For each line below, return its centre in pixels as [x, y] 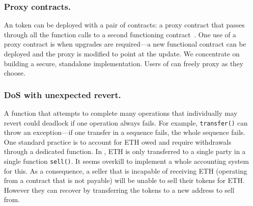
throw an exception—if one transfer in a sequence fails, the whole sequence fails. [125, 132]
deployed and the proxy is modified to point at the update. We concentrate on [122, 53]
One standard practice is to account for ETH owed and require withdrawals [118, 142]
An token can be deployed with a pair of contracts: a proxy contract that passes [125, 25]
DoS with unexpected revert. [63, 94]
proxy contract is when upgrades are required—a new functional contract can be [125, 44]
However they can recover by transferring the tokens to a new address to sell [119, 190]
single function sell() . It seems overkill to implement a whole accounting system [126, 161]
